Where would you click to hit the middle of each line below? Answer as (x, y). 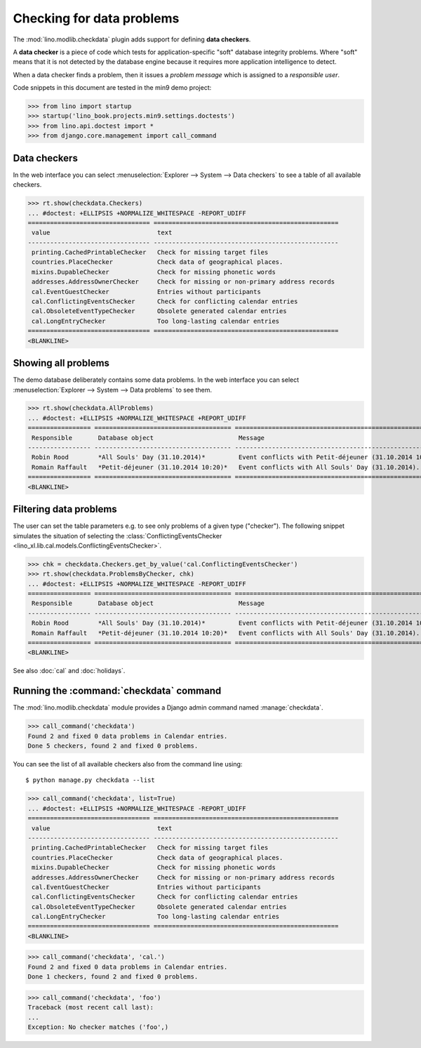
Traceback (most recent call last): (91, 1008)
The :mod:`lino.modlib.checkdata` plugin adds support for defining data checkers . (132, 39)
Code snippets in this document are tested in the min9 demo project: (112, 88)
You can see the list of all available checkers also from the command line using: (128, 764)
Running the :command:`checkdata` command (117, 691)
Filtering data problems (65, 509)
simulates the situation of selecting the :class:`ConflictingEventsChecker (118, 536)
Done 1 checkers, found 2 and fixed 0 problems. (113, 977)
